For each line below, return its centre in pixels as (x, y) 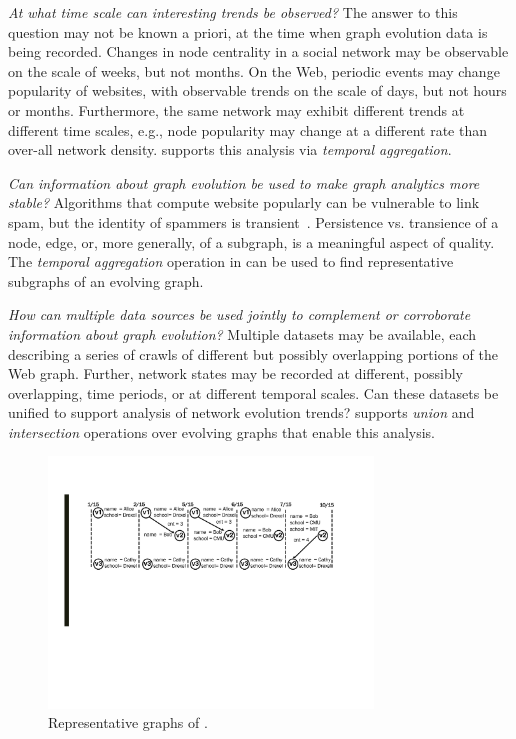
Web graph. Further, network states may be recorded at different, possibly (236, 373)
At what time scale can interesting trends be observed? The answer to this (233, 12)
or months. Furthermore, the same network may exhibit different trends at (236, 109)
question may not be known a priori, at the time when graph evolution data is (248, 31)
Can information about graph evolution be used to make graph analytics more (244, 182)
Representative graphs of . (128, 722)
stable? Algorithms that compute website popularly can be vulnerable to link (244, 202)
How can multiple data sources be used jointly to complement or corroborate (239, 314)
